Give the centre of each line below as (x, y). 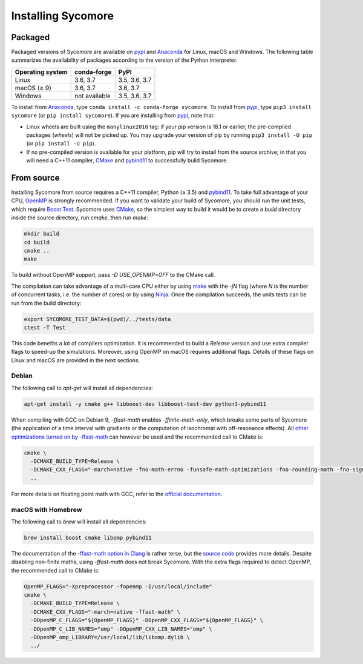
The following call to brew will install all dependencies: (79, 522)
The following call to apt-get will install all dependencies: (82, 388)
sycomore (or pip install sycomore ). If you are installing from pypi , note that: (113, 116)
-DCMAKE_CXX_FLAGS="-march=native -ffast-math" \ (106, 612)
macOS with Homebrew (47, 510)
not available (93, 96)
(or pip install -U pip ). (61, 144)
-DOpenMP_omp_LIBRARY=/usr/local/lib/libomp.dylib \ (110, 637)
